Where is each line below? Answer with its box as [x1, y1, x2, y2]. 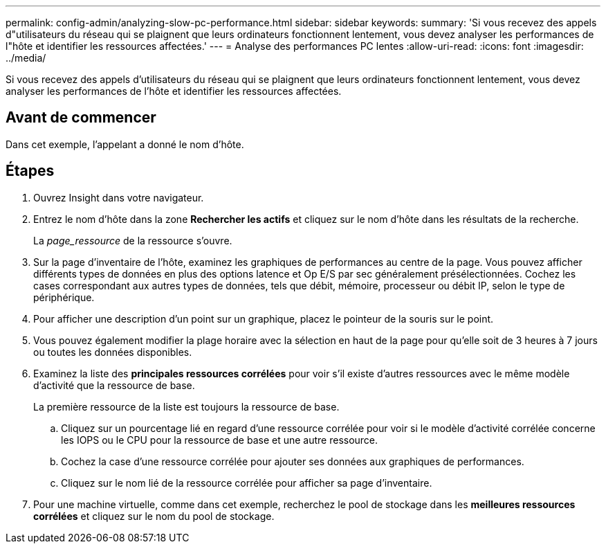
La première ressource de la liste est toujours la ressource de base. [33, 400, 340, 413]
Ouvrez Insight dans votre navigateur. [33, 191, 204, 204]
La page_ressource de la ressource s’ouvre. [33, 234, 232, 246]
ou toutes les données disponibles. [33, 345, 192, 358]
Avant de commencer [6, 109, 156, 127]
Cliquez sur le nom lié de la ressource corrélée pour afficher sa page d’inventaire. [61, 476, 432, 489]
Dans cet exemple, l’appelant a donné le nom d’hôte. [6, 138, 244, 150]
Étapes [6, 162, 55, 180]
